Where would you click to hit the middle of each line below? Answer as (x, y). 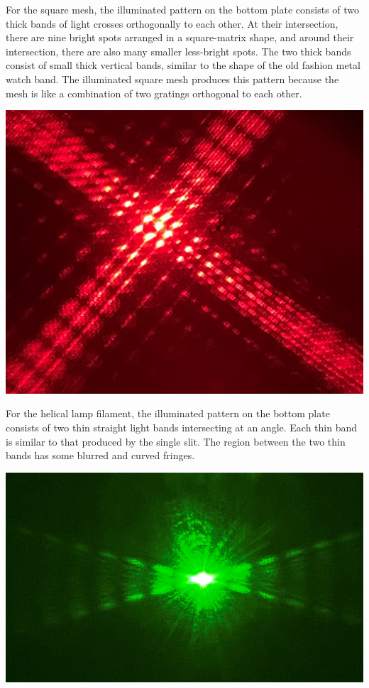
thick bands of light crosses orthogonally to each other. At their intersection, (172, 23)
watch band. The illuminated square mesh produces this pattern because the (172, 79)
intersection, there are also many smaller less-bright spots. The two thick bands (178, 51)
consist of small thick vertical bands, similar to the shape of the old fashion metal (183, 65)
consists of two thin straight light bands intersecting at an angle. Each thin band (182, 428)
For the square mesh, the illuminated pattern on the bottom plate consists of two (183, 9)
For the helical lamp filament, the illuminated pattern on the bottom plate (168, 413)
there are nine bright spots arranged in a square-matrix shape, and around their (180, 37)
